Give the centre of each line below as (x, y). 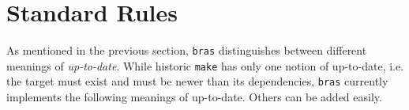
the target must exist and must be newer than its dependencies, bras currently (197, 81)
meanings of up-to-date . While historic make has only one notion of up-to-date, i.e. (205, 65)
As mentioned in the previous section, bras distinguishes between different (187, 50)
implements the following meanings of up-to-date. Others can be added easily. (194, 97)
